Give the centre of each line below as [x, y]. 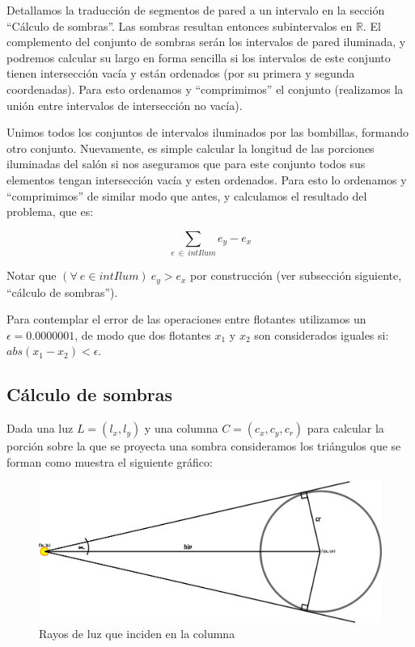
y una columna [181, 428]
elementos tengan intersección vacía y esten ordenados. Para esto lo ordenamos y [207, 179]
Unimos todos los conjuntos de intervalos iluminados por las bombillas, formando [207, 132]
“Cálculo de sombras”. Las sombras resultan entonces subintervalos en [180, 25]
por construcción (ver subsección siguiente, [296, 275]
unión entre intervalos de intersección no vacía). [125, 105]
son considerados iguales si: [322, 334]
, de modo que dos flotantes [143, 334]
